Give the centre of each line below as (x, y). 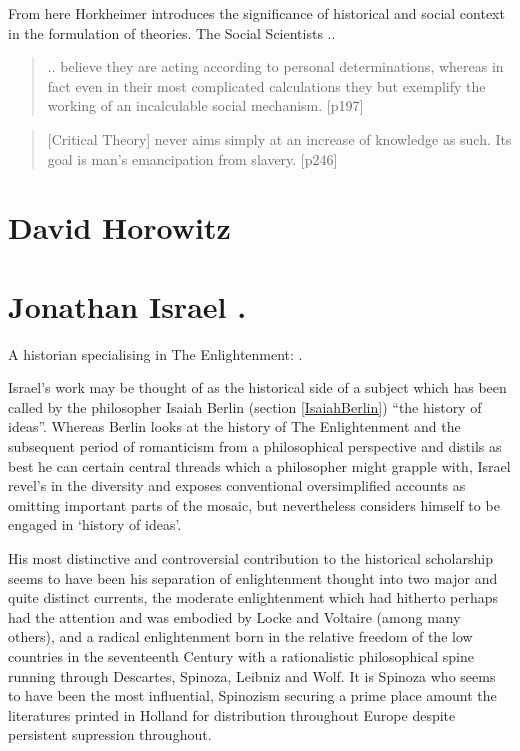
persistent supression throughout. (110, 734)
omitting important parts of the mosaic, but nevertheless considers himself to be (254, 504)
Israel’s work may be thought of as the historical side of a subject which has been (257, 387)
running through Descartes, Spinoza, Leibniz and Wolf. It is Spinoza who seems (252, 675)
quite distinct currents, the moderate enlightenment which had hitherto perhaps (253, 597)
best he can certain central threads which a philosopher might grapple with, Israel (259, 465)
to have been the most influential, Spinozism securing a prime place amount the (252, 695)
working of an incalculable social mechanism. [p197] (205, 105)
